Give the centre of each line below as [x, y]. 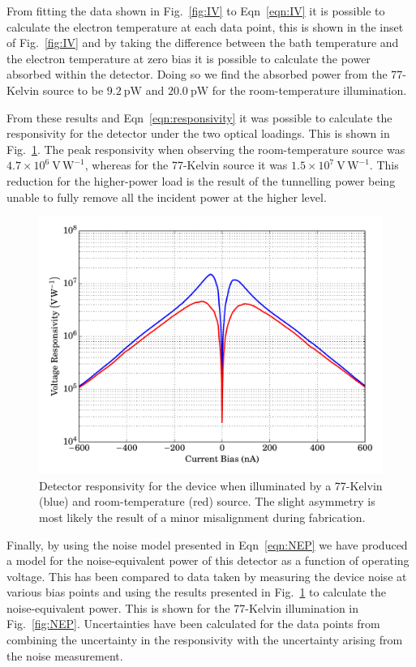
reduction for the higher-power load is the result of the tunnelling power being [201, 180]
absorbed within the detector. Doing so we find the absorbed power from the [197, 74]
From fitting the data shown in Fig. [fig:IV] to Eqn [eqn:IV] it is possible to [196, 11]
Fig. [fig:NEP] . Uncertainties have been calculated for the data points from [193, 624]
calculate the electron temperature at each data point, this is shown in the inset [205, 26]
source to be [73, 90]
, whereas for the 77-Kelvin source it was [186, 165]
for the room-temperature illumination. [309, 90]
